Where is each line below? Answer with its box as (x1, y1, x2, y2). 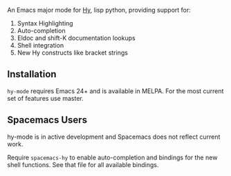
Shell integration (17, 41, 64, 49)
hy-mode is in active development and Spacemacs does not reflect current (7, 133, 221, 141)
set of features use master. (7, 94, 84, 102)
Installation (7, 68, 57, 80)
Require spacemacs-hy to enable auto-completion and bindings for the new (7, 153, 218, 162)
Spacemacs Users (7, 114, 88, 126)
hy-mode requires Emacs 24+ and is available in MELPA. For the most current (7, 86, 224, 95)
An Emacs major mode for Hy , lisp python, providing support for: (7, 6, 192, 14)
